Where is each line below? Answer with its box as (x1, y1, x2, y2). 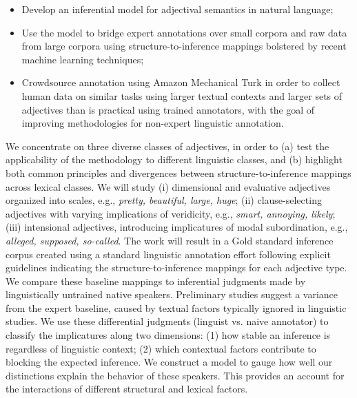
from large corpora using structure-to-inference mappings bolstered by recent (21, 39, 347, 53)
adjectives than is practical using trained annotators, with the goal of (21, 102, 315, 116)
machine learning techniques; (21, 52, 144, 66)
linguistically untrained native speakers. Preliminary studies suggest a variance (6, 287, 338, 302)
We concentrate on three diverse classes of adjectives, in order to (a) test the (6, 138, 329, 153)
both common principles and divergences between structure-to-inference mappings (6, 165, 351, 180)
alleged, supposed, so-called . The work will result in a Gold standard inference (6, 233, 334, 247)
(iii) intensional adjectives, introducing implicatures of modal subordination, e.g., (6, 220, 348, 234)
